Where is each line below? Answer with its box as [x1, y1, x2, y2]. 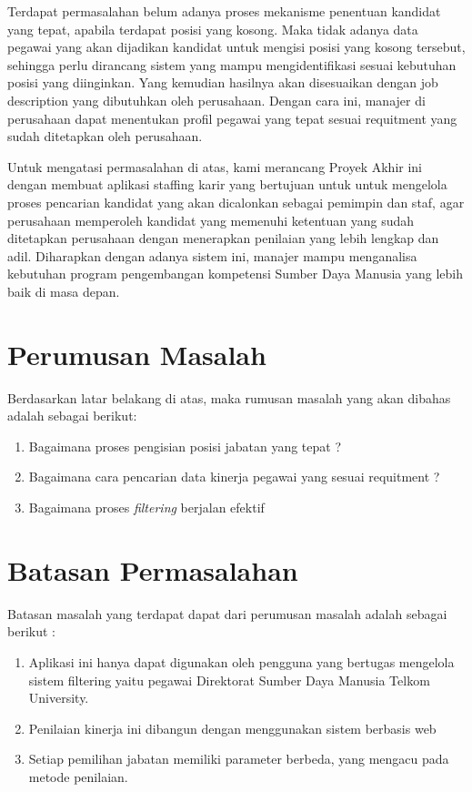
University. [28, 688, 89, 707]
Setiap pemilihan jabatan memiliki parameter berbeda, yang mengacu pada [28, 749, 449, 768]
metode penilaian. [28, 767, 128, 786]
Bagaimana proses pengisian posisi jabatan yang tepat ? [28, 436, 342, 455]
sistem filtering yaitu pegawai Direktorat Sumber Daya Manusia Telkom [28, 670, 430, 689]
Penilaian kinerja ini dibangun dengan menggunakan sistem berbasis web [28, 718, 437, 737]
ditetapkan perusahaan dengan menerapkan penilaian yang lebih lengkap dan [7, 228, 439, 248]
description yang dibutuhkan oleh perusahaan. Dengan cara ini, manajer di [7, 90, 426, 109]
